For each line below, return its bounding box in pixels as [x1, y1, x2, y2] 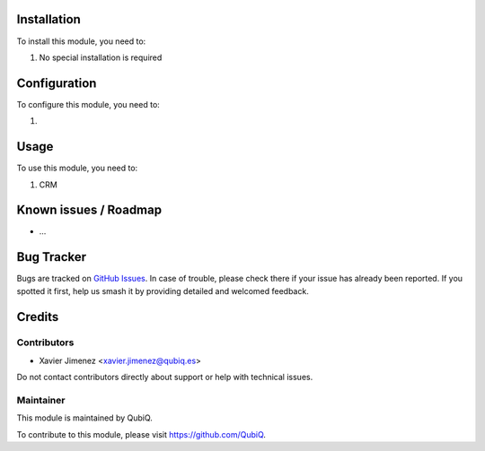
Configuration [16, 75, 97, 91]
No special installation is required [39, 52, 163, 63]
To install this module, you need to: [16, 36, 146, 47]
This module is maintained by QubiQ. [16, 412, 153, 423]
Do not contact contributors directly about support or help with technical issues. [16, 372, 313, 383]
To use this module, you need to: [16, 162, 138, 174]
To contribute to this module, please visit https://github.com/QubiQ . [16, 429, 267, 439]
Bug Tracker [16, 249, 87, 265]
